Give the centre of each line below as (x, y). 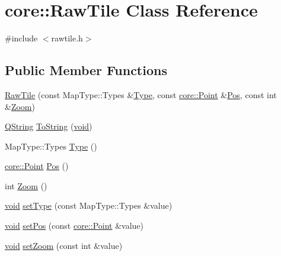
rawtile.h (67, 38)
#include (21, 38)
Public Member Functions (86, 70)
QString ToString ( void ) (49, 126)
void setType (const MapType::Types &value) (89, 205)
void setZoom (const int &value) (64, 245)
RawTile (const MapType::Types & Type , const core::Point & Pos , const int (141, 94)
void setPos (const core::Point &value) (74, 226)
